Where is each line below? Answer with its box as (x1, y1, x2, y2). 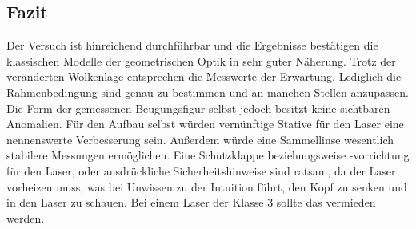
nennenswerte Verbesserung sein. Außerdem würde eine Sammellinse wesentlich (6, 131, 394, 147)
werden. (6, 209, 45, 226)
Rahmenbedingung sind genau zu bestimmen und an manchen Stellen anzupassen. (6, 83, 409, 100)
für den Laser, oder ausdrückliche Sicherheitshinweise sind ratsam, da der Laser (6, 162, 396, 179)
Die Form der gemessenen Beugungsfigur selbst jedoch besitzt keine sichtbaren (6, 99, 390, 116)
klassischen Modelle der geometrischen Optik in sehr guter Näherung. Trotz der (6, 52, 396, 69)
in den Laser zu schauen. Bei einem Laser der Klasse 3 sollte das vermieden (6, 194, 376, 211)
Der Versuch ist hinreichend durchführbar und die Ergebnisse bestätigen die (6, 37, 378, 54)
